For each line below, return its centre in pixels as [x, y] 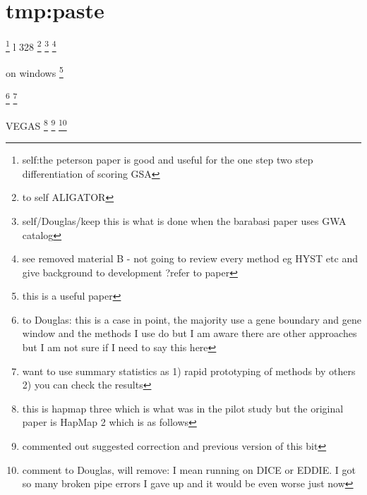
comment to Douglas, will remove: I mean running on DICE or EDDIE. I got [189, 469]
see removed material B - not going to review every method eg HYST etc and [190, 258]
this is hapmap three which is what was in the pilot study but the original [183, 408]
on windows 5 [35, 72]
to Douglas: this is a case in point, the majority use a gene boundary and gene [192, 319]
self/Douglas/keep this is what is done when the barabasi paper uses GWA [184, 220]
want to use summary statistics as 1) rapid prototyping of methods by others [189, 371]
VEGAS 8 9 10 [36, 124]
